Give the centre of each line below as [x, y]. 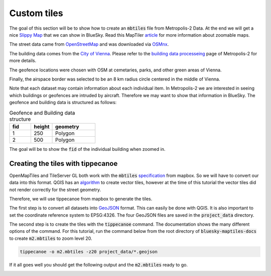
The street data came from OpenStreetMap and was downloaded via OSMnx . [89, 44]
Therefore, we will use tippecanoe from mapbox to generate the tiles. [81, 199]
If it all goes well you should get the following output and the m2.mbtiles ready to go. [99, 264]
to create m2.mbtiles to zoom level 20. [51, 238]
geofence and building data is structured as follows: [63, 103]
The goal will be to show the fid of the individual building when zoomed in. [87, 149]
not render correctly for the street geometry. [55, 190]
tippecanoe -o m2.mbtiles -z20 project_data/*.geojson [89, 252]
